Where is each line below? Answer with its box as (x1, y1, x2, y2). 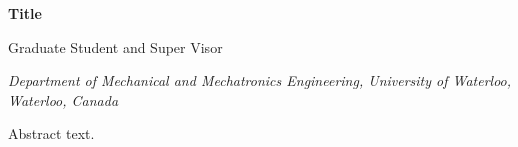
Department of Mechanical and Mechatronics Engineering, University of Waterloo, (8, 70, 512, 91)
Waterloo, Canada (8, 89, 119, 110)
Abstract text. (8, 123, 95, 144)
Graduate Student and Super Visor (8, 36, 223, 57)
